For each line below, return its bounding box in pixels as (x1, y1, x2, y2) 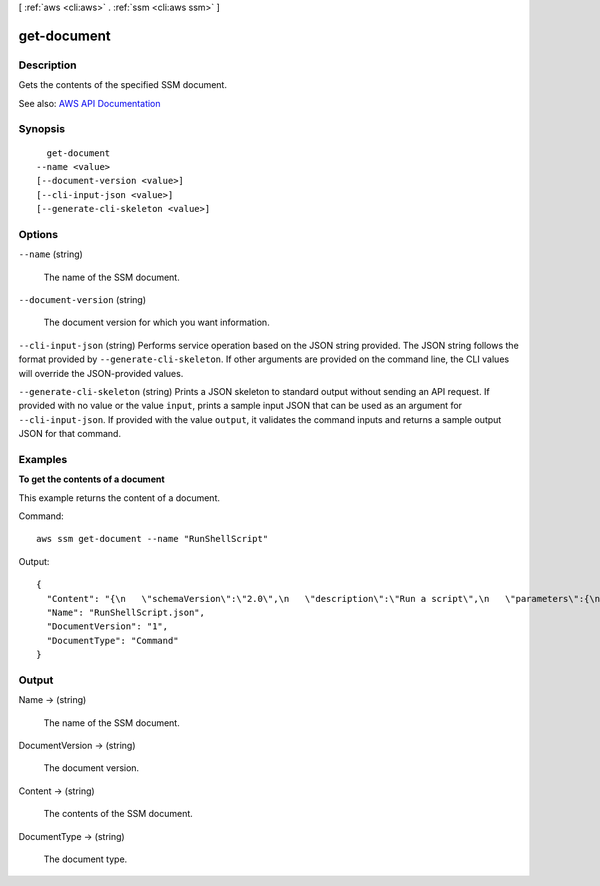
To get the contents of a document (18, 473, 165, 485)
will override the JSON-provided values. (18, 367, 184, 379)
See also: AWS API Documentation (18, 97, 161, 109)
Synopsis (18, 122, 65, 136)
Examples (18, 452, 68, 466)
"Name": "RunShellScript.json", (46, 606, 205, 618)
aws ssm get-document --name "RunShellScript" (36, 533, 269, 545)
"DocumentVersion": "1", (46, 621, 169, 632)
